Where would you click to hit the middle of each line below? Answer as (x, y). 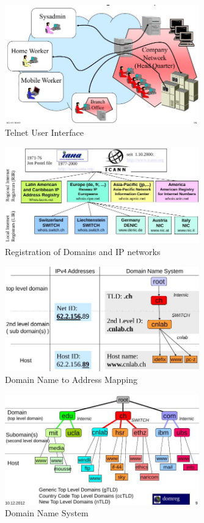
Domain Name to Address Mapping (71, 380)
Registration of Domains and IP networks (83, 252)
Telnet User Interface (44, 132)
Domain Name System (47, 513)
